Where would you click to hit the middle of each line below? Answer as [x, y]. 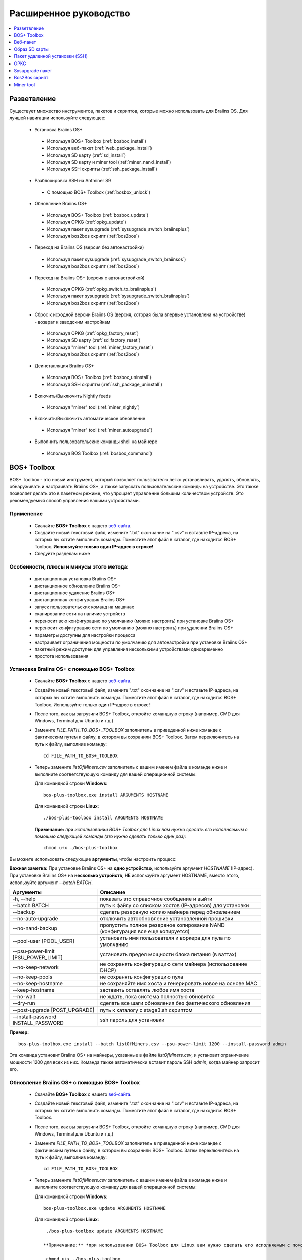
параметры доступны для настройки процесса [85, 635]
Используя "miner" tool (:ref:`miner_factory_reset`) [100, 347]
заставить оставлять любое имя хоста [147, 990]
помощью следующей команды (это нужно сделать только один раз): [110, 836]
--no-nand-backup [35, 928]
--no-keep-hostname [37, 984]
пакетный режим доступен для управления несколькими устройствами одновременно [129, 649]
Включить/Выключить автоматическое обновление [90, 419]
